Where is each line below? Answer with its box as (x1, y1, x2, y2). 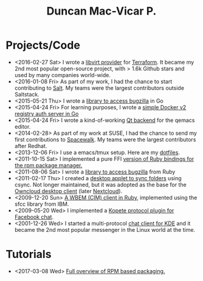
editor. (14, 123, 31, 130)
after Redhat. (14, 142, 47, 149)
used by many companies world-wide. (14, 71, 111, 78)
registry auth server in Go (14, 110, 79, 117)
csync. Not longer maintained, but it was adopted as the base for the (14, 181, 187, 188)
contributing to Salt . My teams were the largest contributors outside (14, 84, 185, 92)
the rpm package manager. (14, 161, 83, 169)
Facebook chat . (14, 213, 54, 220)
